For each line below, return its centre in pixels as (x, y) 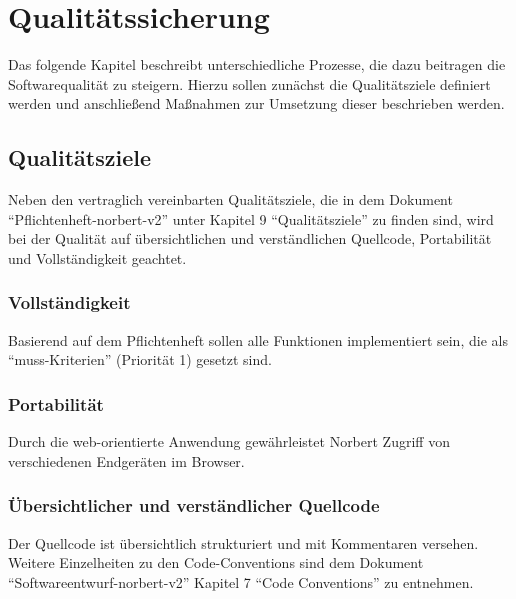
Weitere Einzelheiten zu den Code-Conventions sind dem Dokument (216, 562)
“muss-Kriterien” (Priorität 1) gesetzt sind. (140, 359)
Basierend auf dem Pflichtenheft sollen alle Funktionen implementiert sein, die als (258, 339)
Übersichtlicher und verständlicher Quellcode (194, 505)
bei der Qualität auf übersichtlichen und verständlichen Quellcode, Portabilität (250, 238)
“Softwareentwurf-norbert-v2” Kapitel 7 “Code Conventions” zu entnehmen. (241, 581)
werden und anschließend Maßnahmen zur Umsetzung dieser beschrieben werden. (256, 103)
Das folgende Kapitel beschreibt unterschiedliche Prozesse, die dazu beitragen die (257, 64)
